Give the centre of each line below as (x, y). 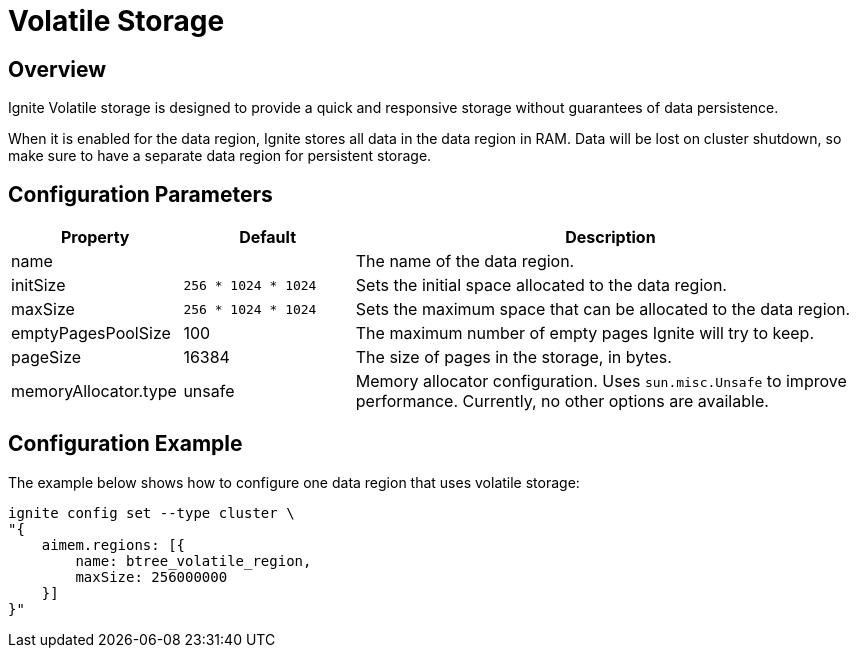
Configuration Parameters (140, 194)
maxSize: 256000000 (151, 576)
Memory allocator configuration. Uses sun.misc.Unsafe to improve (601, 381)
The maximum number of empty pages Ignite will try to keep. (585, 333)
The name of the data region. (465, 261)
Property (95, 237)
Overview (57, 69)
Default (267, 237)
